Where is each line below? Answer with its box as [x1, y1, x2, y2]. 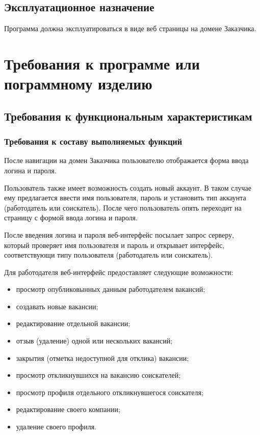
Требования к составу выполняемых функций [4, 135, 183, 148]
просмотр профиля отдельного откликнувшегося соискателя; [16, 386, 203, 397]
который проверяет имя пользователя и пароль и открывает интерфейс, [4, 239, 225, 250]
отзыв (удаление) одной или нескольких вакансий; [16, 335, 173, 346]
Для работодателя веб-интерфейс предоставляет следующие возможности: [4, 266, 233, 277]
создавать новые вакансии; [16, 301, 98, 311]
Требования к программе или [4, 53, 200, 74]
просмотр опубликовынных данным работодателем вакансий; [16, 284, 205, 294]
